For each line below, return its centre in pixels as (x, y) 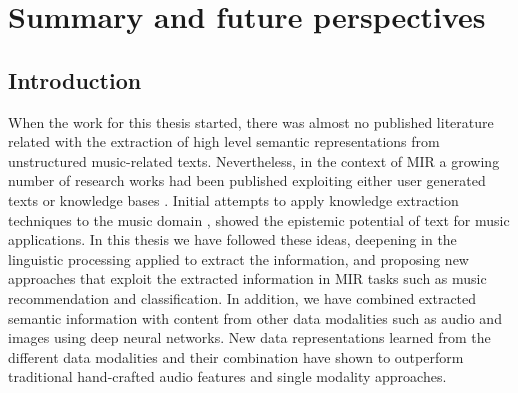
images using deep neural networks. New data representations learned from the (249, 337)
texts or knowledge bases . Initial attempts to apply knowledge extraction (233, 199)
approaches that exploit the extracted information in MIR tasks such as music (247, 278)
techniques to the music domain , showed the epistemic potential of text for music (259, 219)
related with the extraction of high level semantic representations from (224, 141)
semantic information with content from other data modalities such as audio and (255, 317)
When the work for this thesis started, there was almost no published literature (251, 121)
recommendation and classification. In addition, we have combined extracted (242, 297)
